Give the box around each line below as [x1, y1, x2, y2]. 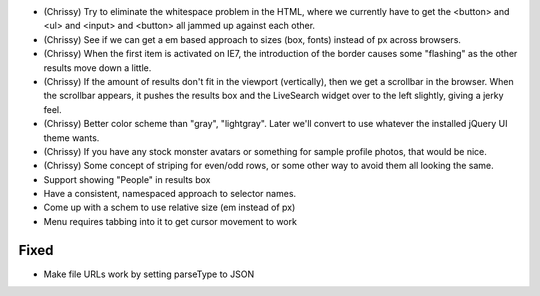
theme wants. [43, 131, 100, 144]
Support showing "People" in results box [43, 173, 211, 185]
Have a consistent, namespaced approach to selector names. [43, 188, 297, 200]
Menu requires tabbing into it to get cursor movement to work [43, 215, 297, 227]
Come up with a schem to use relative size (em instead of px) [43, 201, 296, 214]
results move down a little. [43, 61, 152, 74]
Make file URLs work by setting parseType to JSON [43, 268, 255, 280]
